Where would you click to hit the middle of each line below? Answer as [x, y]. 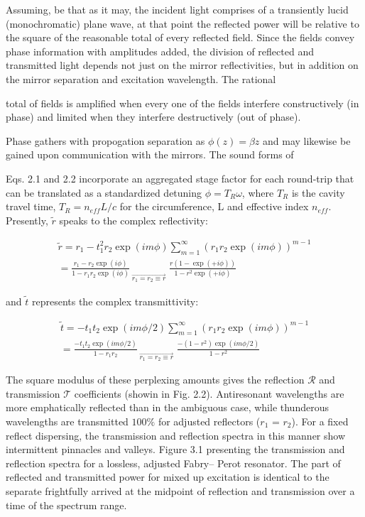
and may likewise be [307, 140]
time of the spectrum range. [66, 505]
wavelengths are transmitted [67, 421]
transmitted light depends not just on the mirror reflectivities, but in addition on [182, 65]
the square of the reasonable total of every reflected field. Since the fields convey [180, 37]
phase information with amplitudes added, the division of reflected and [160, 51]
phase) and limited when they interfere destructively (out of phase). [153, 117]
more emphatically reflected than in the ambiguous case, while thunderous [167, 407]
